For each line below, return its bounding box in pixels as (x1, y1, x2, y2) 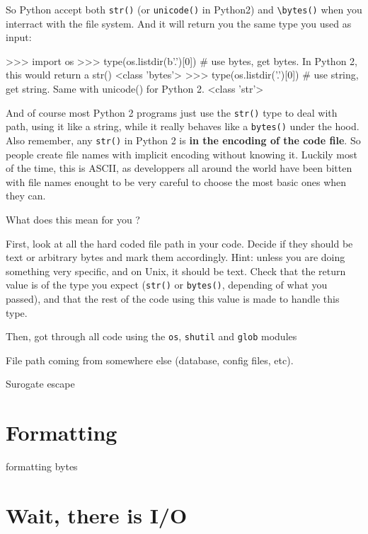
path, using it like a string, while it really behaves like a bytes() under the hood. (6, 119, 360, 134)
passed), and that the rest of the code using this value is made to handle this (6, 291, 340, 306)
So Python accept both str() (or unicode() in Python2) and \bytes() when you (6, 2, 362, 16)
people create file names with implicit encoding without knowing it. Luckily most (6, 146, 357, 161)
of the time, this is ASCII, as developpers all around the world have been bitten (6, 161, 352, 175)
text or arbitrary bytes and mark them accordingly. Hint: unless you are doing (6, 250, 345, 265)
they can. (6, 188, 46, 203)
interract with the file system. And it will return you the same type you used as (6, 16, 352, 30)
